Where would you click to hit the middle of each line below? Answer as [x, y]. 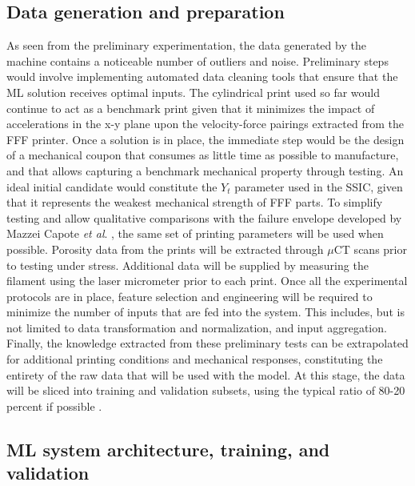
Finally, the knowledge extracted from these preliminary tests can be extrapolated [207, 343]
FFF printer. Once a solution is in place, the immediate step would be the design [206, 139]
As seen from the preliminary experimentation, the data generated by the [186, 45]
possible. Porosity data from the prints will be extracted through [165, 249]
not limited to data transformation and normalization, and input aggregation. [197, 327]
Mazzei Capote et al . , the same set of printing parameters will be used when [195, 233]
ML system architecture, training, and [168, 449]
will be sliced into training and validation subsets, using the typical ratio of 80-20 [206, 390]
